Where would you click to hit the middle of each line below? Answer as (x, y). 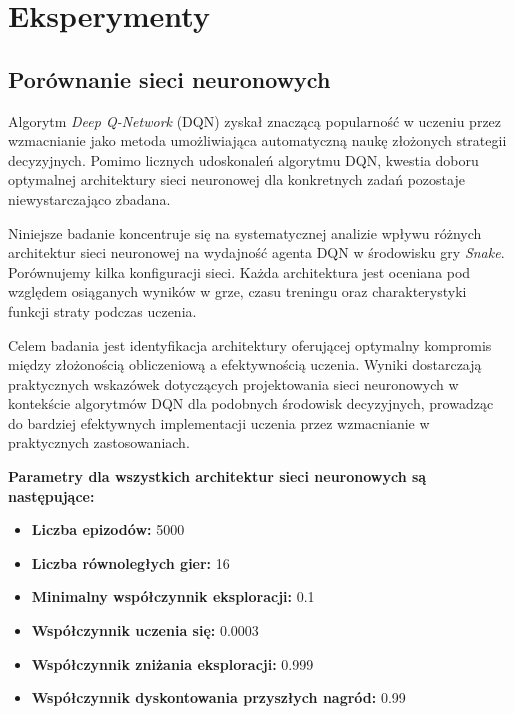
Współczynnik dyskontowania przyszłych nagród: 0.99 (218, 697)
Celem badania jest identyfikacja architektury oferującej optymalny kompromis (250, 344)
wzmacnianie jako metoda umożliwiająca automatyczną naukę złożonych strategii (257, 140)
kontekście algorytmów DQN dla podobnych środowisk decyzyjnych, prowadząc (251, 403)
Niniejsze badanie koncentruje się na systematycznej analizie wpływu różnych (245, 232)
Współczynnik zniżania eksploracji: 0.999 (172, 663)
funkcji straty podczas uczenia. (102, 310)
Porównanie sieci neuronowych (169, 78)
